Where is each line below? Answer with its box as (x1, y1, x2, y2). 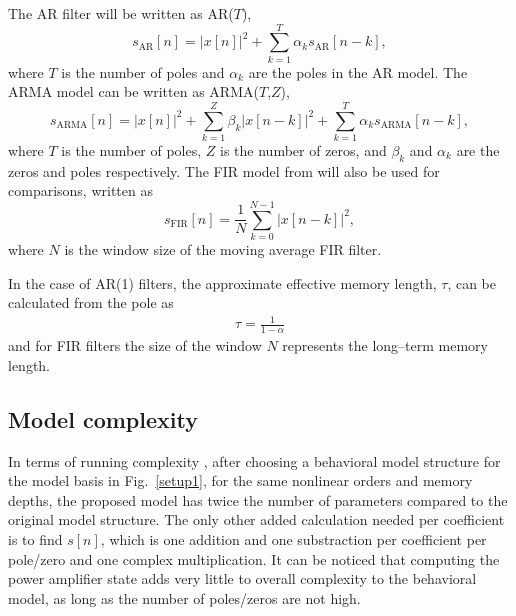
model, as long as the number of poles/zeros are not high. (8, 587, 361, 608)
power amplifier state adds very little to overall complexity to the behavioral (8, 568, 477, 589)
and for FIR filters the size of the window (8, 335, 262, 356)
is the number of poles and (61, 61, 225, 82)
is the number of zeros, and (220, 140, 387, 161)
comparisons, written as (8, 180, 153, 201)
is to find (8, 529, 63, 550)
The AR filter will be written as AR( (8, 3, 234, 23)
